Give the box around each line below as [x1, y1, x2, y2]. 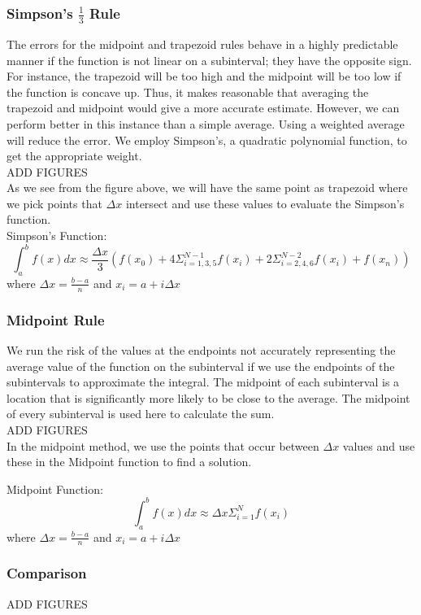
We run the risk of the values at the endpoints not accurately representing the [7, 342, 396, 358]
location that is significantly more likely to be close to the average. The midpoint [7, 389, 410, 406]
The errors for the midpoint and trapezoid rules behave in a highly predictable [7, 35, 398, 52]
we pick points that [7, 194, 102, 212]
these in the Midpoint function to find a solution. [7, 453, 252, 470]
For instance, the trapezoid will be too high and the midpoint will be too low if [7, 68, 401, 85]
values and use [342, 437, 415, 454]
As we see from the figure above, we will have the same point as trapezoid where [7, 179, 408, 196]
